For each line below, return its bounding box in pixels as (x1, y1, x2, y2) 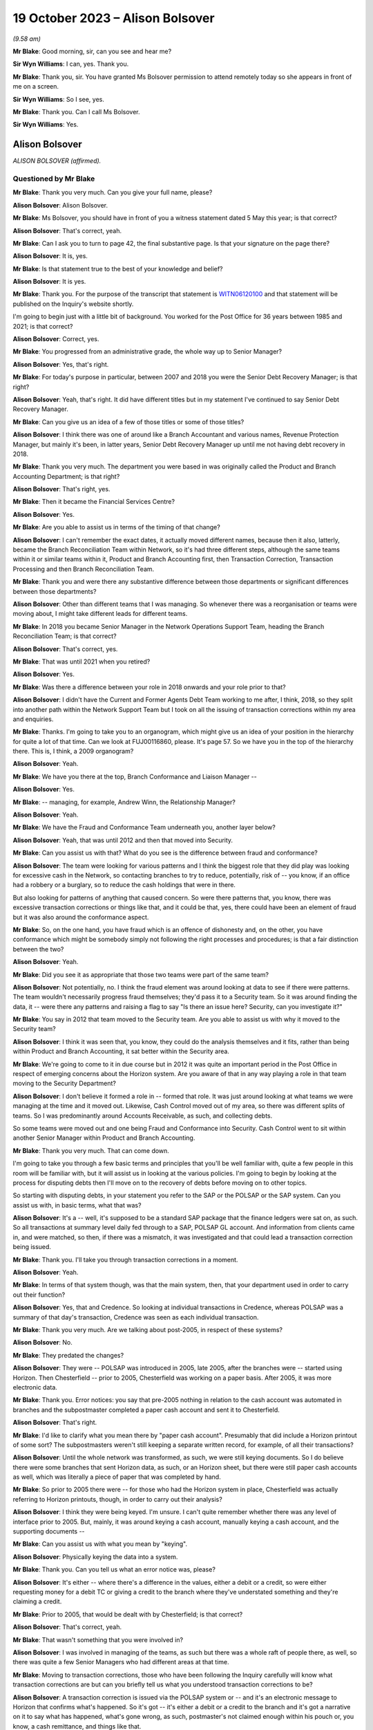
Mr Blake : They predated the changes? (12, 1351, 124, 1359)
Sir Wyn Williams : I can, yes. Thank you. (12, 60, 129, 69)
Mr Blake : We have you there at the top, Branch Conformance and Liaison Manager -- (12, 772, 257, 781)
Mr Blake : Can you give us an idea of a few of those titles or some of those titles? (12, 417, 245, 426)
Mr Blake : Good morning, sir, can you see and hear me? (12, 47, 172, 55)
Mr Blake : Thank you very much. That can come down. (12, 1146, 169, 1155)
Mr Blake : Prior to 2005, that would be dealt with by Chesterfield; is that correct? (12, 1610, 243, 1619)
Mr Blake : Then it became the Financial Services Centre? (12, 498, 175, 506)
